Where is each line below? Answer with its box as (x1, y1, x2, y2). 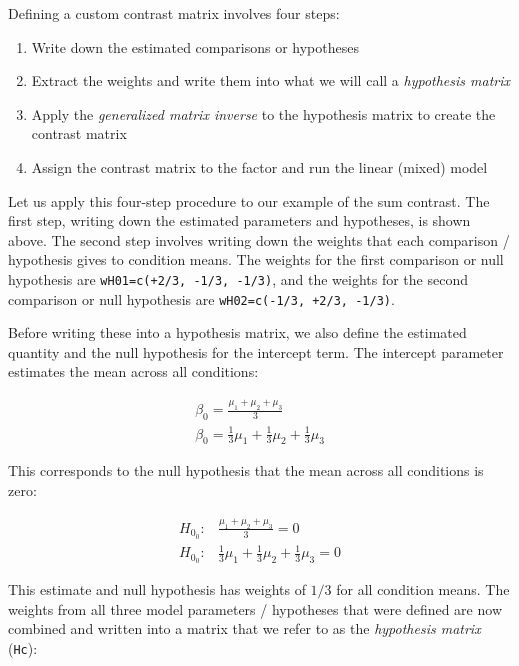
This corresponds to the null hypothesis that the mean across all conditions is (8, 460, 484, 481)
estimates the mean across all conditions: (8, 361, 259, 382)
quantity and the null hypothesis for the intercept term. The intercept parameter (8, 341, 504, 362)
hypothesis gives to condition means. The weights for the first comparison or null (8, 249, 504, 270)
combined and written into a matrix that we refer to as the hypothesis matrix (8, 618, 481, 639)
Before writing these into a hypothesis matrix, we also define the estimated (8, 322, 467, 343)
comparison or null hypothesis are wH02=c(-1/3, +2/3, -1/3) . (8, 288, 395, 309)
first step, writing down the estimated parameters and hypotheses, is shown (8, 210, 471, 231)
